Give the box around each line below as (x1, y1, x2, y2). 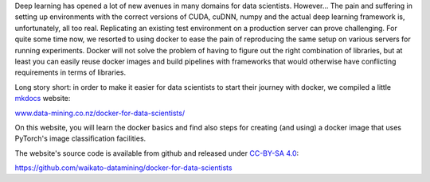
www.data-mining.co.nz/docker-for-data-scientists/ (14, 108, 186, 118)
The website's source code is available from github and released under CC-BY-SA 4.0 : (14, 148, 299, 158)
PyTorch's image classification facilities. (14, 134, 147, 143)
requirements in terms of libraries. (14, 68, 127, 77)
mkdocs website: (14, 94, 71, 103)
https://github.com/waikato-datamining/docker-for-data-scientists (14, 163, 233, 172)
